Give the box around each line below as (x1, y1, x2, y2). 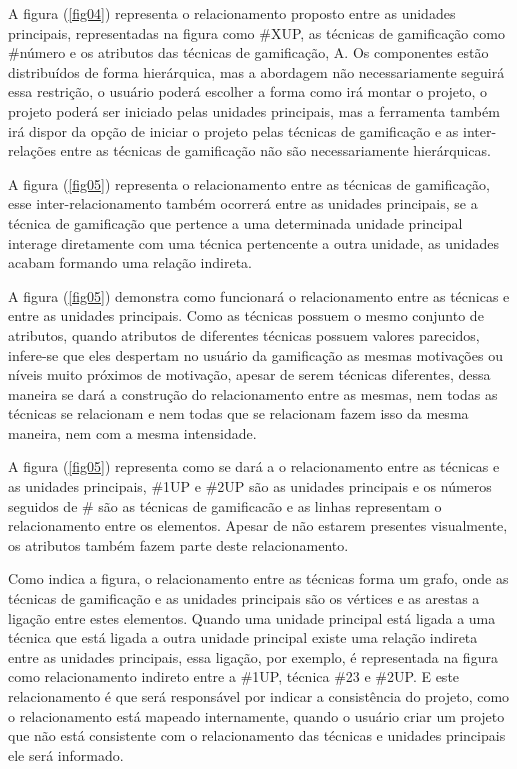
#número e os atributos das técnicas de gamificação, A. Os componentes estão (8, 42, 489, 63)
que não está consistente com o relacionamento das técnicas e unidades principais (8, 725, 506, 746)
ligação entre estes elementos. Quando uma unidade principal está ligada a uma (8, 607, 496, 628)
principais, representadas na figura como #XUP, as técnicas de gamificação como (8, 22, 505, 43)
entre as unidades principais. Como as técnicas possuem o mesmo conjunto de (8, 305, 484, 326)
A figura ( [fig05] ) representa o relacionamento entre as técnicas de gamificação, (8, 173, 490, 194)
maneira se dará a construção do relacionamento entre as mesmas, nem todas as (8, 383, 498, 404)
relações (8, 140, 56, 161)
